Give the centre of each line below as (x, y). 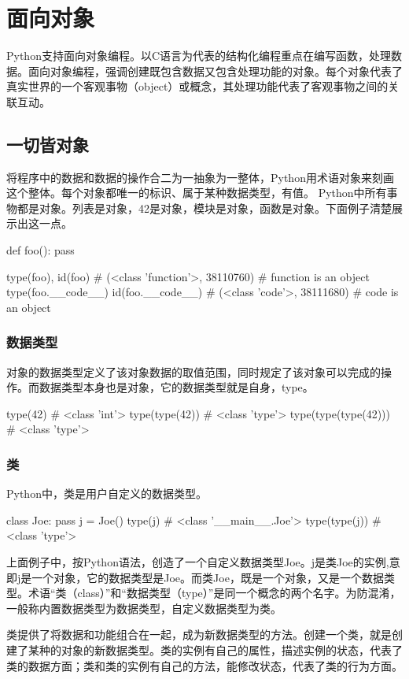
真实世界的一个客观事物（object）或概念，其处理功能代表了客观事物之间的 (197, 86)
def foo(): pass (41, 250)
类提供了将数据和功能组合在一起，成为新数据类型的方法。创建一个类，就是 (199, 634)
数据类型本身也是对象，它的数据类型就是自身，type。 (176, 387)
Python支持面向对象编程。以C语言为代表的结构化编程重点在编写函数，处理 (199, 56)
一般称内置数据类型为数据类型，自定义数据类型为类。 (144, 608)
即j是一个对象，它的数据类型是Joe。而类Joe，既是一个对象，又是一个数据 (195, 577)
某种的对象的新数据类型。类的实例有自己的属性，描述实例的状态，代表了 (215, 650)
